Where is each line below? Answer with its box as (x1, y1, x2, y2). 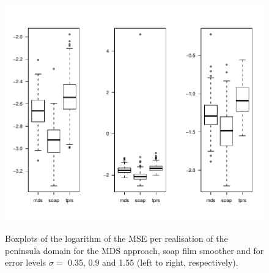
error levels (5, 256, 46, 269)
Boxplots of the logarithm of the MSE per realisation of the (5, 231, 228, 244)
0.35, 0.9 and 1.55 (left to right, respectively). (68, 256, 238, 269)
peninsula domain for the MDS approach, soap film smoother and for (5, 244, 264, 256)
